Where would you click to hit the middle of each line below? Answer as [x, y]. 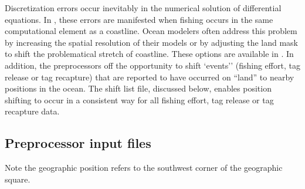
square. [18, 179]
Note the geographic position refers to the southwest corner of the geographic [144, 168]
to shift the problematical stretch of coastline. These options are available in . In [149, 54]
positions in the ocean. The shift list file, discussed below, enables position [138, 88]
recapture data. [32, 111]
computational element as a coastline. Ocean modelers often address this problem [151, 31]
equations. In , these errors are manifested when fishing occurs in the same [139, 19]
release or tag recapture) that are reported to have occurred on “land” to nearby [150, 77]
